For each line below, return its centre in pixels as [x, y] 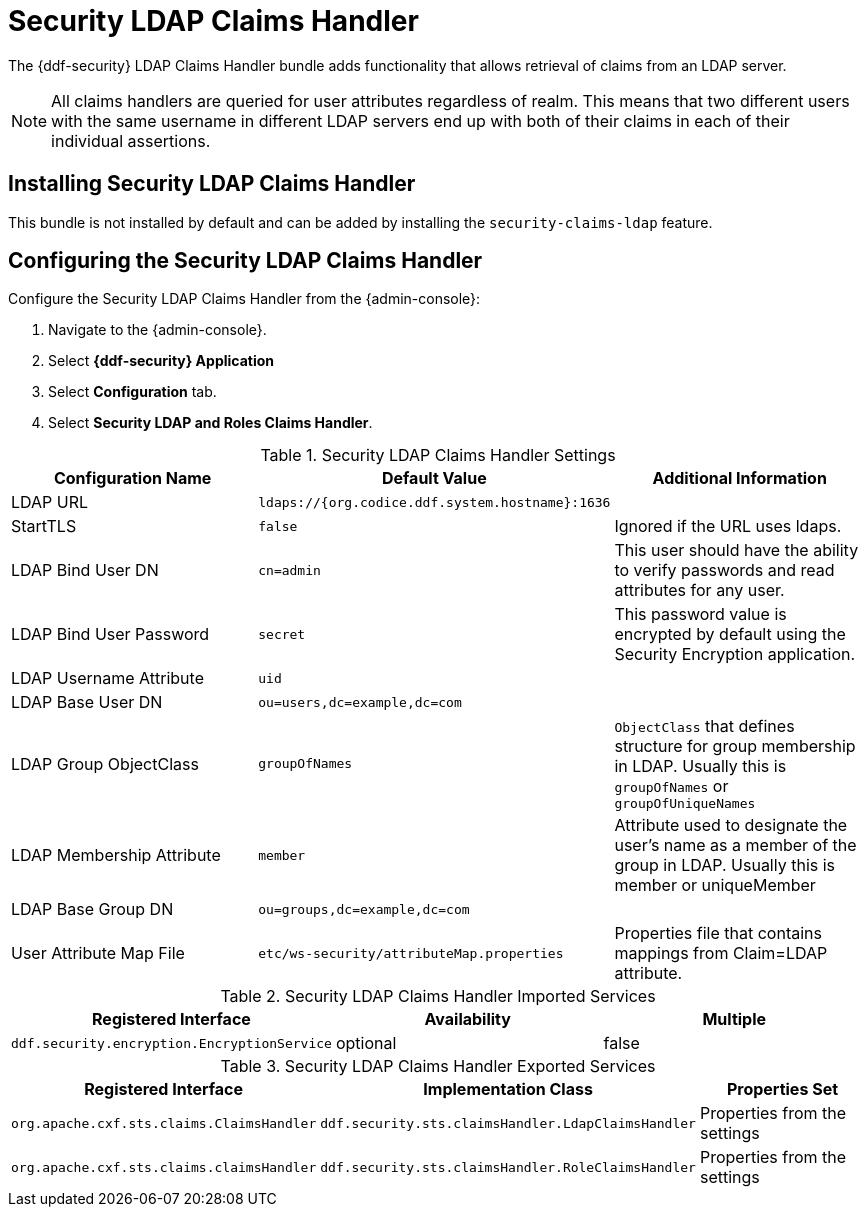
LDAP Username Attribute [107, 678]
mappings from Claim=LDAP [721, 953]
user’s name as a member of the [735, 845]
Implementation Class [508, 1089]
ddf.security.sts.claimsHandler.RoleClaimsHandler [508, 1167]
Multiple [734, 1019]
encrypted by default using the [730, 634]
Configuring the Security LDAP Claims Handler [245, 261]
